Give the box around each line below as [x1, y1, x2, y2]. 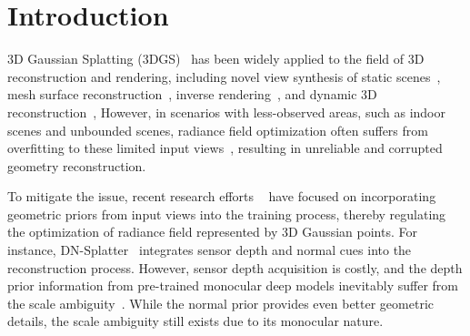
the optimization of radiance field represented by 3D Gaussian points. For [7, 222, 417, 241]
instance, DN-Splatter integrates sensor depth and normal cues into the [7, 240, 412, 260]
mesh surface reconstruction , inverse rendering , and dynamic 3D [7, 85, 377, 104]
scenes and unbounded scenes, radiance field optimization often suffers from [7, 120, 428, 139]
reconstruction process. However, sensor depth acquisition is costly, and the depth [7, 258, 463, 277]
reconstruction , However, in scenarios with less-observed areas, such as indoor [7, 102, 445, 121]
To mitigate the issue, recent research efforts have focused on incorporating [7, 187, 436, 206]
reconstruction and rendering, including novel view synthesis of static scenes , [7, 66, 441, 86]
